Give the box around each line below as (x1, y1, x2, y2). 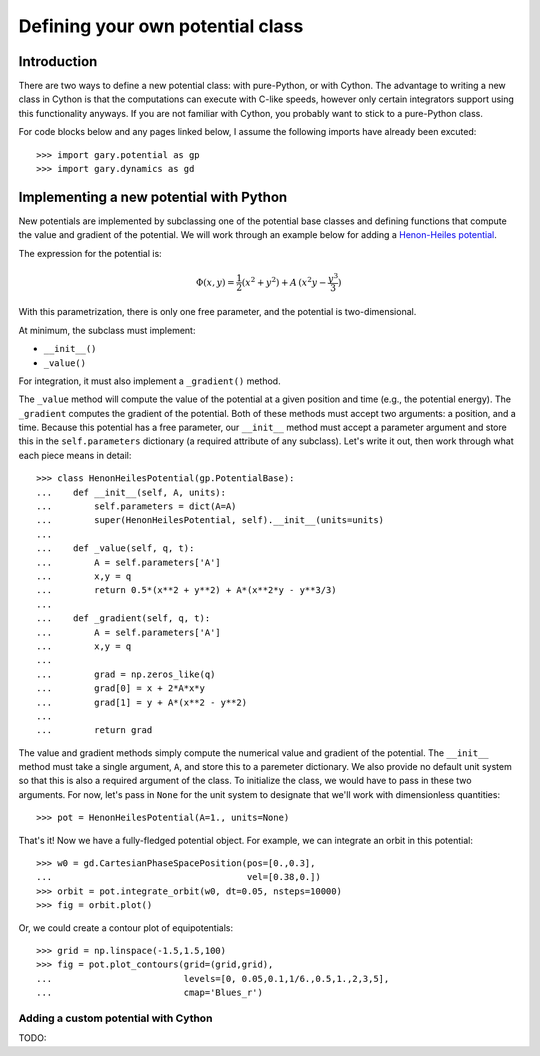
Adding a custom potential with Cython (18, 1011, 213, 1025)
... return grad (36, 725, 153, 736)
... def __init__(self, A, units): (36, 486, 227, 498)
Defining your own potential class (18, 15, 304, 37)
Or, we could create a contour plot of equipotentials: (18, 921, 234, 934)
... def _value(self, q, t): (36, 543, 195, 554)
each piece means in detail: (18, 449, 132, 461)
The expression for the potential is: (18, 247, 162, 259)
